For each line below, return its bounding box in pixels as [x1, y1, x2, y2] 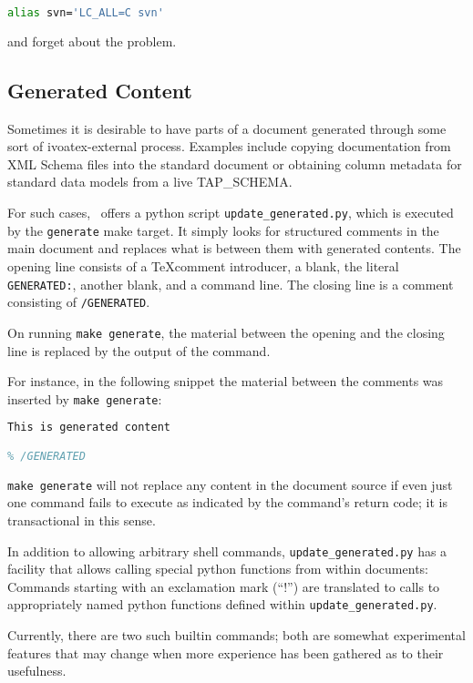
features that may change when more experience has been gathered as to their [7, 643, 444, 662]
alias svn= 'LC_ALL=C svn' [7, 6, 164, 19]
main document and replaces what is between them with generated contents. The [7, 239, 461, 258]
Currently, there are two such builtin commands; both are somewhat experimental [7, 626, 466, 645]
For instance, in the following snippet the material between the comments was [7, 372, 444, 391]
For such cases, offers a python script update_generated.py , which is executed [7, 203, 454, 222]
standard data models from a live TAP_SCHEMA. [7, 172, 293, 191]
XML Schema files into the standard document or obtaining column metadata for [7, 154, 462, 173]
